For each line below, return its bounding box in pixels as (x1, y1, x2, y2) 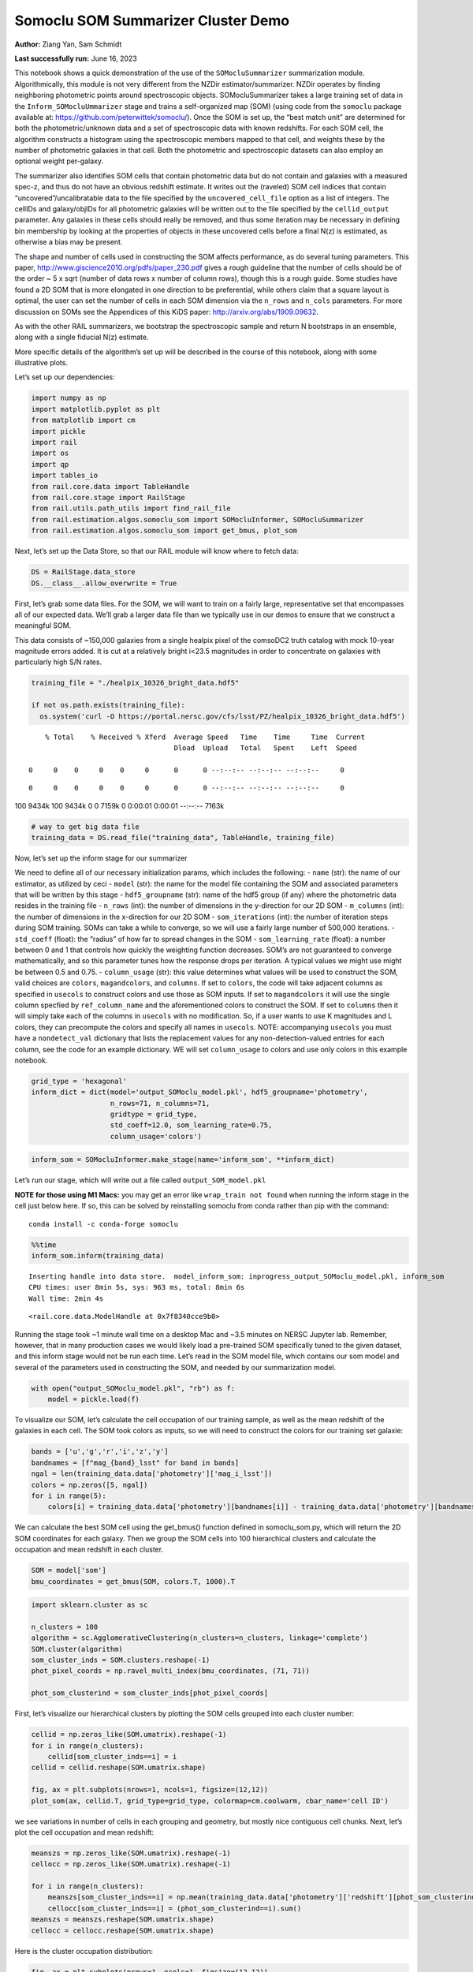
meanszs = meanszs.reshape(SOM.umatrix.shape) (31, 1915, 214, 1924)
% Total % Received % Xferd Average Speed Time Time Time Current (44, 732, 366, 741)
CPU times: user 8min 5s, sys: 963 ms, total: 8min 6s (28, 1283, 245, 1292)
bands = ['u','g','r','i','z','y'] (31, 1447, 169, 1456)
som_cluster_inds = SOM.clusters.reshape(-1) (31, 1656, 210, 1664)
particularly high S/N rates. (14, 657, 102, 667)
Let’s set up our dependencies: (14, 372, 116, 382)
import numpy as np (31, 394, 106, 402)
